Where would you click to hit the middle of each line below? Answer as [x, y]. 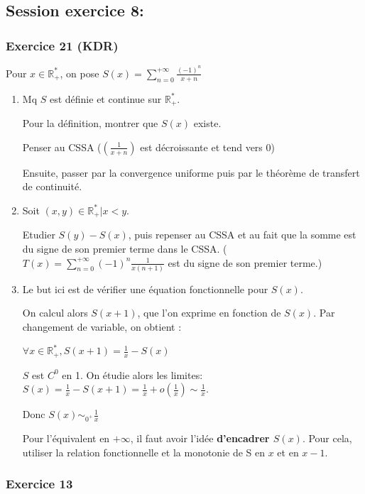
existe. [207, 123]
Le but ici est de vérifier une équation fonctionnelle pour [145, 289]
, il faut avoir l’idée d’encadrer [200, 438]
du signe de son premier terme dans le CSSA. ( [125, 248]
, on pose [80, 73]
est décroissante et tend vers [201, 147]
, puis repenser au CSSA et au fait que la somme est [242, 235]
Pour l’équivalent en [66, 438]
